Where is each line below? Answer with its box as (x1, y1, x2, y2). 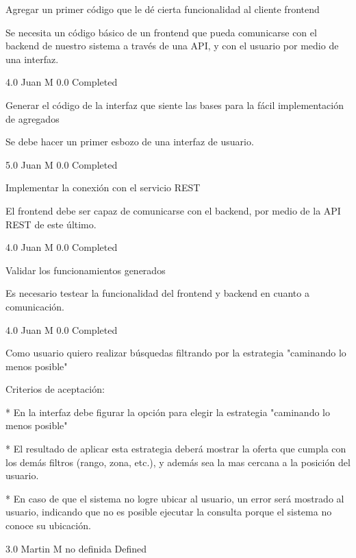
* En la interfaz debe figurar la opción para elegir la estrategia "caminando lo (5, 404, 330, 419)
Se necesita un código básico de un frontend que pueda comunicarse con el (5, 25, 317, 39)
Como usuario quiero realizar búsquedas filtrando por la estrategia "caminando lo (5, 345, 346, 360)
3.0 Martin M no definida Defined (5, 541, 147, 555)
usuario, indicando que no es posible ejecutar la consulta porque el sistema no (5, 505, 332, 519)
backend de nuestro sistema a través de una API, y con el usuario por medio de (5, 38, 339, 53)
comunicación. (5, 299, 64, 313)
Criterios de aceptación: (5, 382, 105, 396)
